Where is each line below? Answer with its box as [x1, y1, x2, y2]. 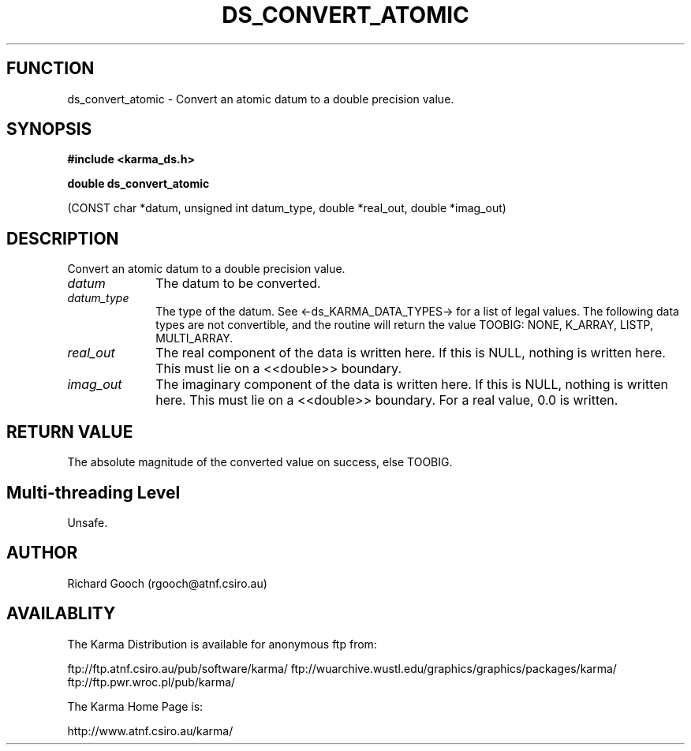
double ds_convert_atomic [67, 177, 210, 191]
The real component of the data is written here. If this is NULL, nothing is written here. [155, 345, 666, 361]
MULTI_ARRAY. [155, 331, 233, 346]
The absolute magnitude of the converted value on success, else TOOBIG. [67, 455, 453, 469]
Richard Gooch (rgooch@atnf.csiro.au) [67, 576, 267, 590]
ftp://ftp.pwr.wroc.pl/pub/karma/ [67, 674, 236, 689]
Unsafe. [67, 515, 108, 529]
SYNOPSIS [6, 119, 92, 140]
